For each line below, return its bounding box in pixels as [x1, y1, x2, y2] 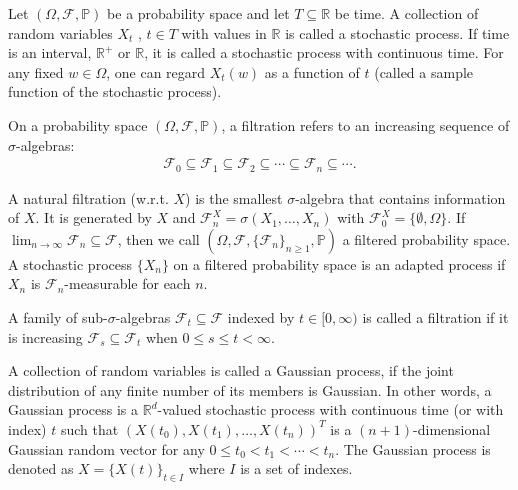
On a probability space [8, 114, 148, 135]
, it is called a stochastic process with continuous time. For [144, 42, 504, 63]
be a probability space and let [107, 3, 290, 23]
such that [60, 418, 119, 439]
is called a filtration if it [362, 307, 509, 328]
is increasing [8, 326, 83, 347]
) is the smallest [185, 187, 283, 208]
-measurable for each [64, 273, 191, 294]
